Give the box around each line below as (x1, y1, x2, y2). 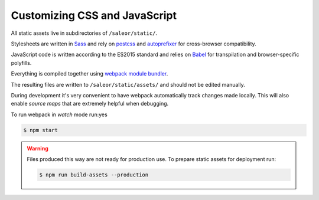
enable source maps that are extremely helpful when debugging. (11, 100, 169, 107)
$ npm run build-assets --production (39, 172, 149, 178)
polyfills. (11, 59, 32, 66)
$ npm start (23, 127, 58, 133)
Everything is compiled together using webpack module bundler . (11, 70, 168, 77)
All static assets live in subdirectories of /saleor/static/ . (11, 29, 158, 37)
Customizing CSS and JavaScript (11, 9, 177, 22)
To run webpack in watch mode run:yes (11, 111, 108, 118)
